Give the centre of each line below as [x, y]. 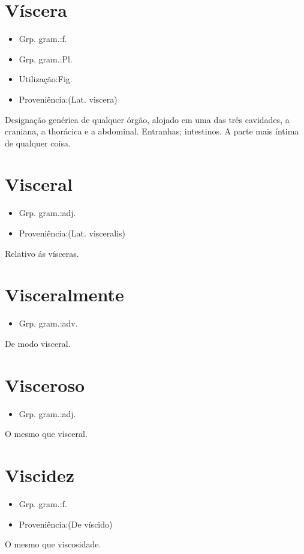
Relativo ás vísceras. [42, 253]
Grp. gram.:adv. [48, 323]
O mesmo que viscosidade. [53, 544]
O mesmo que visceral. [46, 434]
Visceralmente [64, 294]
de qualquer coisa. [38, 143]
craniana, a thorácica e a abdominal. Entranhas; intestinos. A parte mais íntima [152, 131]
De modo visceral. [38, 343]
